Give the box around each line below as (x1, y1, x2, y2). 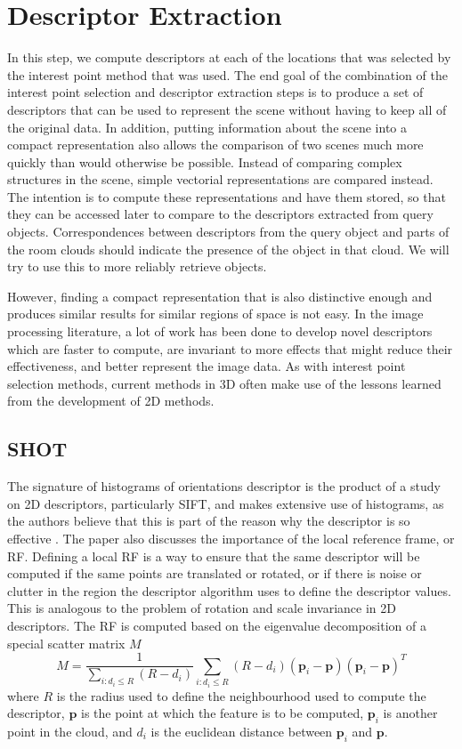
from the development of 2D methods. (7, 391, 215, 410)
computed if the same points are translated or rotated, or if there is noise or (7, 564, 422, 583)
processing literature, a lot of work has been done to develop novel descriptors (7, 322, 433, 341)
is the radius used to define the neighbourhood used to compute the (56, 686, 426, 705)
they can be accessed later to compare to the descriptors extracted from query (7, 205, 434, 223)
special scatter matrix (7, 633, 126, 652)
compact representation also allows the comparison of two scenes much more (7, 135, 424, 154)
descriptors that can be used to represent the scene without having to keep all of (7, 100, 447, 118)
